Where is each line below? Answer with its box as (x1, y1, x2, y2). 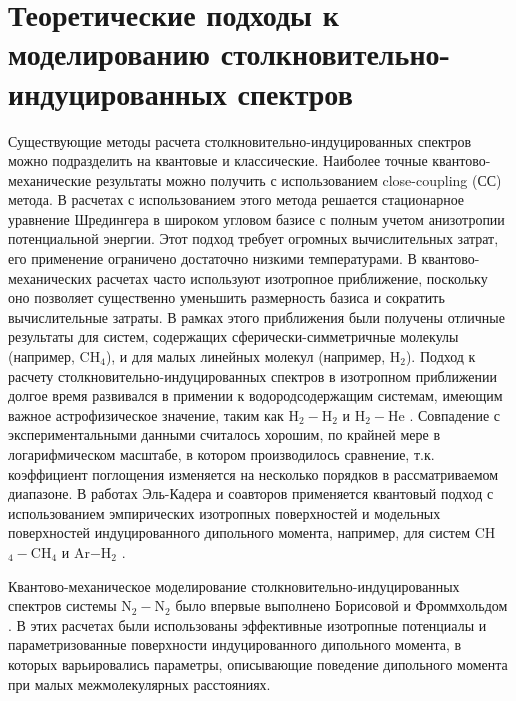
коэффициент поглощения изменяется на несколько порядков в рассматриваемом (8, 463, 499, 484)
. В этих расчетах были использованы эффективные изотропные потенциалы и (8, 614, 487, 635)
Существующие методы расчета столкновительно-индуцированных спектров (8, 130, 472, 151)
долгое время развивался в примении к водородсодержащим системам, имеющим (8, 385, 503, 406)
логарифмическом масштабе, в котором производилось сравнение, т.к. (8, 444, 435, 464)
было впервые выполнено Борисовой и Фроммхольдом (175, 595, 508, 616)
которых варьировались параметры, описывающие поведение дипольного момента (8, 653, 508, 674)
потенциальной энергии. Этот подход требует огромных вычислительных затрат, (8, 228, 499, 249)
